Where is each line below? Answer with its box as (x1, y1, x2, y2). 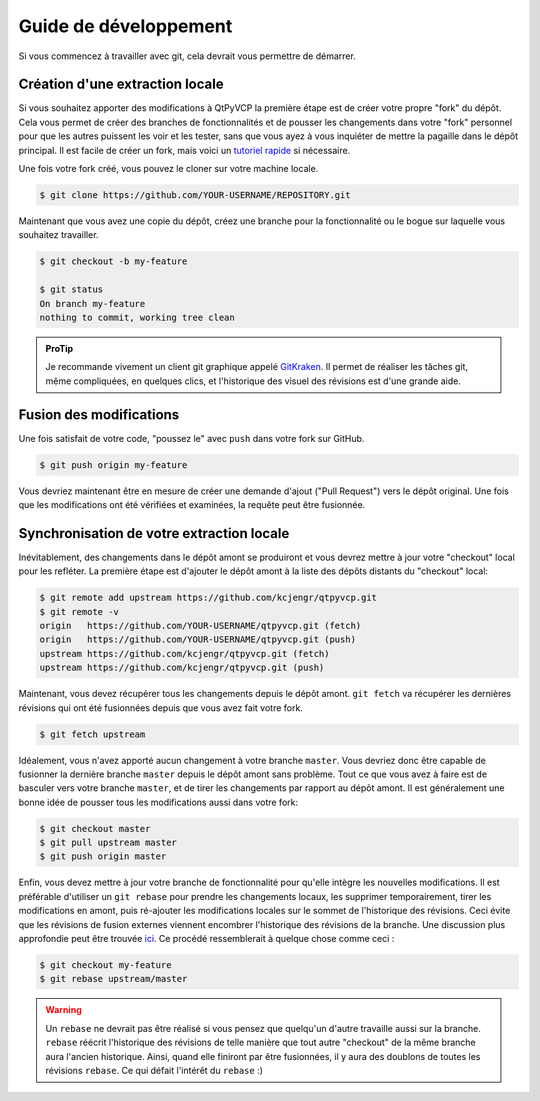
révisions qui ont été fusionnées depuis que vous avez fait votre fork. (18, 701, 304, 714)
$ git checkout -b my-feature (39, 256, 188, 267)
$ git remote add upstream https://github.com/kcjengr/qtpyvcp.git (39, 592, 378, 604)
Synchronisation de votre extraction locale (18, 525, 290, 542)
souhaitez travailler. (18, 229, 99, 241)
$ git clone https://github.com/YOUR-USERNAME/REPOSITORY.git (39, 190, 351, 200)
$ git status (39, 284, 104, 295)
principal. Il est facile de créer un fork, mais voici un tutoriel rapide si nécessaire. (18, 144, 351, 156)
